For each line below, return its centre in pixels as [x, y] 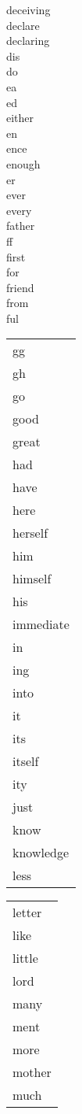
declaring [28, 41]
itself [26, 761]
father [21, 226]
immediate [41, 624]
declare [23, 25]
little [25, 958]
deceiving [29, 9]
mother [32, 1072]
